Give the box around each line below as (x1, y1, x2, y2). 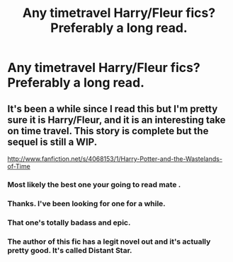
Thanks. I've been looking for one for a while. (7, 198, 166, 208)
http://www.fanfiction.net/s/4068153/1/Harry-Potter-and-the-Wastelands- (7, 155, 223, 163)
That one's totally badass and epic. (7, 218, 131, 227)
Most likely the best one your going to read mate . (7, 179, 181, 189)
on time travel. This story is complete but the (7, 125, 209, 137)
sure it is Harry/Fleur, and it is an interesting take (7, 114, 226, 126)
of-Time (7, 162, 30, 170)
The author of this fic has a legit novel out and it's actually (7, 237, 211, 246)
